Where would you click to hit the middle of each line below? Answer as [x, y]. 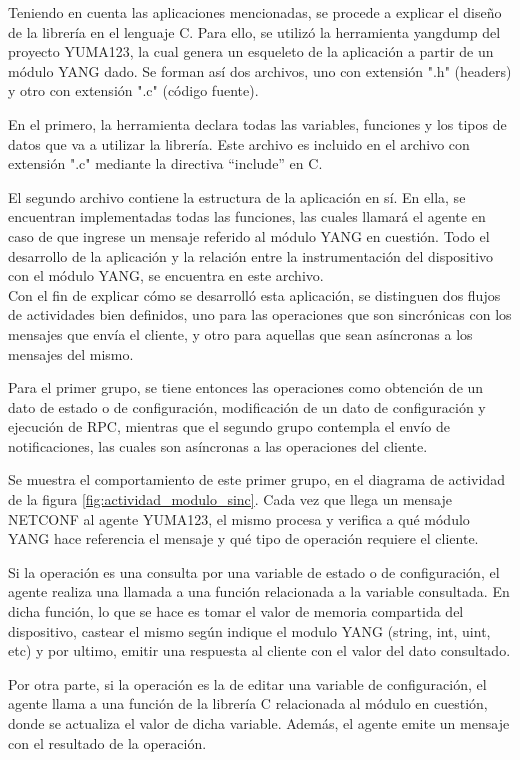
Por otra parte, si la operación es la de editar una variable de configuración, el [247, 683]
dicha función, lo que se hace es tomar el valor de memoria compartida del [236, 611]
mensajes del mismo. [71, 353]
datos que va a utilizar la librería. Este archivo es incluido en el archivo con [239, 143]
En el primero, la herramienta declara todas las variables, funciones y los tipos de [257, 123]
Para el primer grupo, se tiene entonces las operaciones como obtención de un [246, 387]
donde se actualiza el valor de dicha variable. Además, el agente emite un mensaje [259, 723]
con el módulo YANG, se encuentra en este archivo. [166, 275]
